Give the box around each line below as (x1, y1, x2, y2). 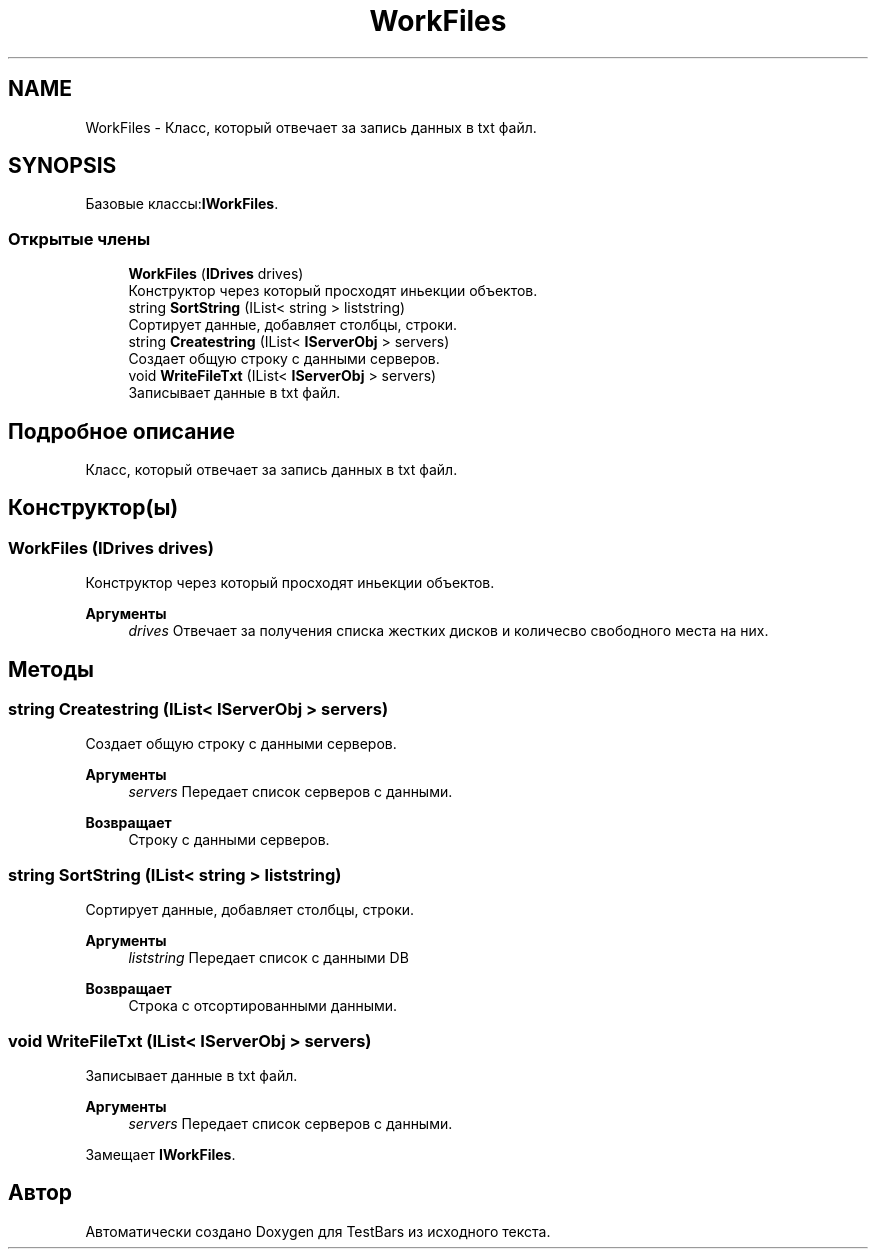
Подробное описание (8, 418, 235, 444)
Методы (8, 656, 94, 682)
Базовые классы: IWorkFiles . (85, 195, 279, 213)
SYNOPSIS (8, 153, 117, 179)
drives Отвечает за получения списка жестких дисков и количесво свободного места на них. (128, 622, 769, 640)
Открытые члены (8, 228, 151, 249)
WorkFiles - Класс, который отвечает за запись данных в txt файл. (85, 118, 537, 136)
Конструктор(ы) (8, 495, 179, 521)
